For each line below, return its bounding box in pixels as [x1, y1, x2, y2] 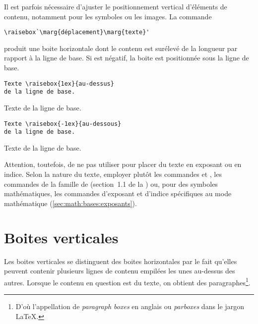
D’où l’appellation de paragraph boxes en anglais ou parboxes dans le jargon [15, 301, 244, 311]
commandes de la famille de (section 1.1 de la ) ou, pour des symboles [4, 178, 218, 189]
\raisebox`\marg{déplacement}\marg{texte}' [4, 29, 150, 36]
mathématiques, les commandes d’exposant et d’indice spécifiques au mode [4, 188, 232, 199]
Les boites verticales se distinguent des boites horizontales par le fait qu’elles [4, 256, 237, 266]
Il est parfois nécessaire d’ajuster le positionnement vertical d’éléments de [4, 1, 227, 11]
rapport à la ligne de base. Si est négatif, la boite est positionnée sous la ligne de [4, 53, 249, 63]
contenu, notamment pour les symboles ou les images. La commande [4, 11, 212, 21]
